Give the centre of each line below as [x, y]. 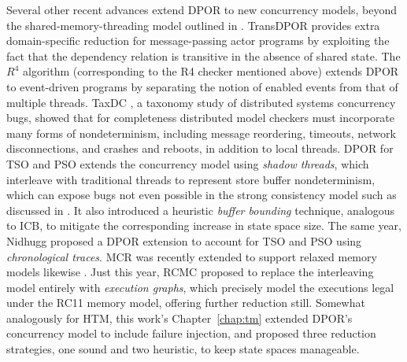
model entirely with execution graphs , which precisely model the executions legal [200, 287]
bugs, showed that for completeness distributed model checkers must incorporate [201, 118]
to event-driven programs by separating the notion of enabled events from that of [202, 86]
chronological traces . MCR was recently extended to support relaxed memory [192, 256]
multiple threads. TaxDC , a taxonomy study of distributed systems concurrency [201, 102]
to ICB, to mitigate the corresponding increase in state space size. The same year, [204, 225]
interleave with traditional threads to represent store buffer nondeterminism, [191, 179]
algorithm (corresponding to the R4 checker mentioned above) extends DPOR [211, 71]
